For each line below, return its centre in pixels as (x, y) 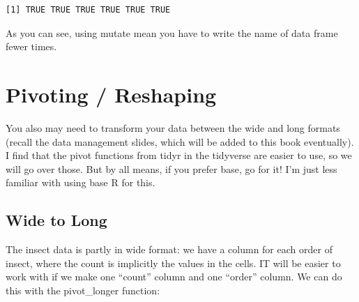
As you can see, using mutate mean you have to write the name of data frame (172, 32)
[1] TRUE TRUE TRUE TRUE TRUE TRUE (88, 10)
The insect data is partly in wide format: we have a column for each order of (169, 249)
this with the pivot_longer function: (83, 290)
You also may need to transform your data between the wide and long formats (173, 127)
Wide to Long (56, 220)
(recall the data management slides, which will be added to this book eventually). (180, 141)
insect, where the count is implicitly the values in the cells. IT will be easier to (173, 263)
